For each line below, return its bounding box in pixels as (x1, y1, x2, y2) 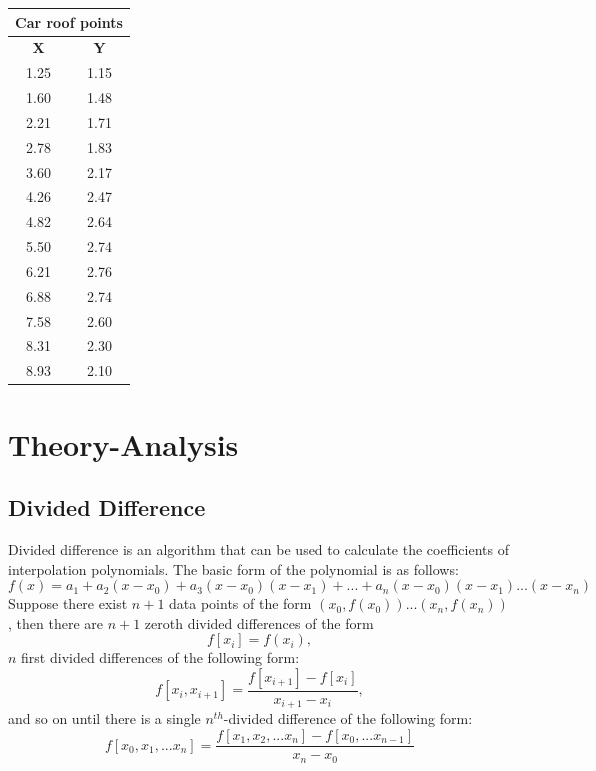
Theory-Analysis (8, 423, 239, 464)
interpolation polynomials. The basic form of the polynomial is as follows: (8, 558, 459, 579)
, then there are (8, 612, 103, 633)
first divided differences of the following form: (21, 647, 300, 668)
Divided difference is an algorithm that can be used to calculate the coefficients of (8, 538, 509, 559)
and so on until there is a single (8, 708, 201, 729)
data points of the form (169, 593, 312, 614)
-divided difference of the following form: (223, 708, 473, 729)
